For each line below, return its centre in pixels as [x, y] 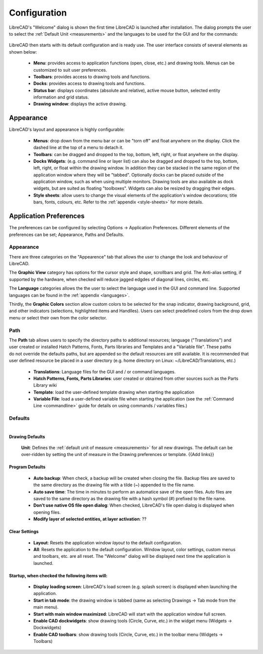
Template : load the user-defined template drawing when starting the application [114, 392]
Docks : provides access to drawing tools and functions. [89, 83]
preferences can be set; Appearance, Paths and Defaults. [66, 235]
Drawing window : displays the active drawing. [80, 104]
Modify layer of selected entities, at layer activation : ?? [90, 519]
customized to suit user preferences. [70, 70]
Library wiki [45, 385]
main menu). [46, 607]
